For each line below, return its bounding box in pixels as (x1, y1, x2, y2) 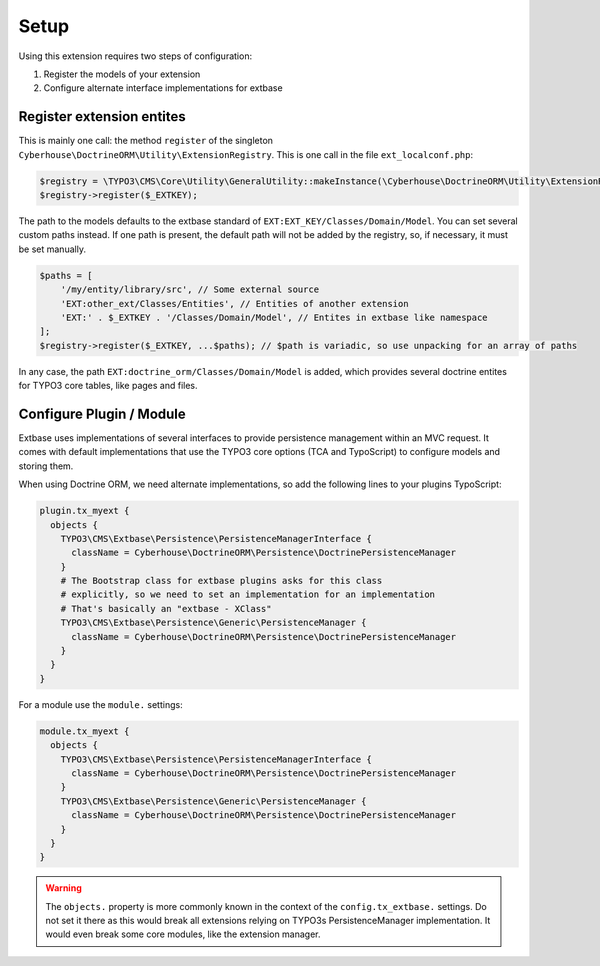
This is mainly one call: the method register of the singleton (18, 135, 274, 147)
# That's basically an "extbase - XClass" (60, 603, 272, 614)
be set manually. (18, 243, 87, 255)
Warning (45, 882, 82, 894)
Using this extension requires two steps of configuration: (18, 50, 253, 62)
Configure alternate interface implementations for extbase (43, 82, 284, 94)
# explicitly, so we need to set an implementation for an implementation (60, 589, 435, 600)
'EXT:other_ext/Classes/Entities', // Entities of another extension (60, 298, 409, 309)
